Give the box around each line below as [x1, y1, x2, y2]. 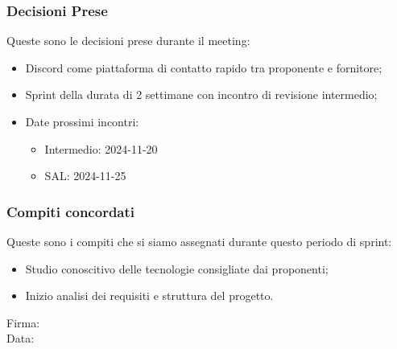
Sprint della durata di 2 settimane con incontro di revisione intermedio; [25, 86, 378, 103]
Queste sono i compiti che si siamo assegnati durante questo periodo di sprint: [6, 233, 392, 249]
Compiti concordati [6, 201, 135, 221]
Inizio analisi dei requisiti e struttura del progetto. [25, 287, 274, 304]
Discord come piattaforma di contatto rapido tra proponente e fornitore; [25, 59, 383, 76]
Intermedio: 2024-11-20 [44, 140, 158, 157]
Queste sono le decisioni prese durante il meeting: [6, 32, 250, 49]
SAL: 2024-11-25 [44, 167, 126, 184]
